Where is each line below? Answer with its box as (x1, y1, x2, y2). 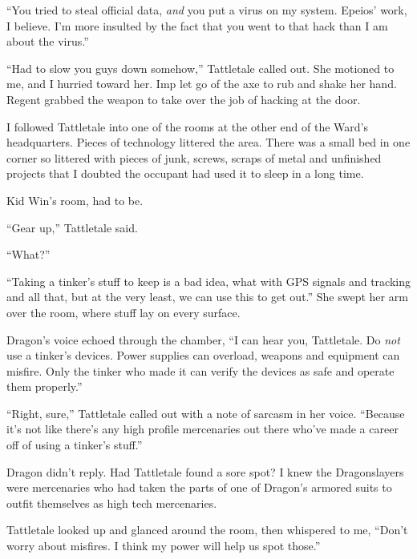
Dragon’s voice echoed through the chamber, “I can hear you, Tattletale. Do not (6, 331, 400, 348)
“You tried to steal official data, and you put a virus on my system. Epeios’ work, (6, 2, 407, 18)
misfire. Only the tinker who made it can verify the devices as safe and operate (6, 362, 395, 379)
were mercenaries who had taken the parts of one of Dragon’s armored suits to (6, 479, 392, 496)
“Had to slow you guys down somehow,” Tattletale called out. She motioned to (6, 59, 395, 76)
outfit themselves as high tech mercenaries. (6, 494, 217, 511)
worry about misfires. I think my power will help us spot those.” (6, 537, 321, 554)
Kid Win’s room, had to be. (6, 191, 144, 208)
